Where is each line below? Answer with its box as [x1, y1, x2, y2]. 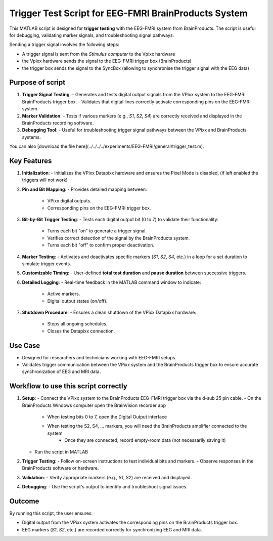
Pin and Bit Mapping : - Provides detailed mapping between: [22, 186, 147, 192]
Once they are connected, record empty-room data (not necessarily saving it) [64, 437, 226, 443]
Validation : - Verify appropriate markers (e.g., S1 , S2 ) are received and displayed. [22, 474, 192, 480]
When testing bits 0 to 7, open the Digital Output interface [47, 414, 167, 420]
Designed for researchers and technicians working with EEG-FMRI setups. [22, 354, 177, 360]
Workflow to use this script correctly [9, 382, 127, 391]
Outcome [9, 497, 39, 506]
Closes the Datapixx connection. [47, 328, 115, 334]
